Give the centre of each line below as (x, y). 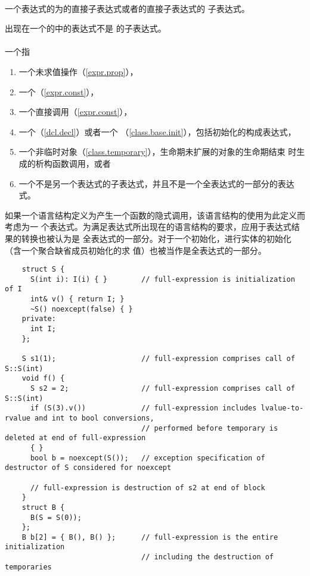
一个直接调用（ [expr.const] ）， (75, 112)
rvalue (18, 418)
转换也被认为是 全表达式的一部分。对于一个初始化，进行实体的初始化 (156, 238)
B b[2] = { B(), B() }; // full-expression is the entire (150, 537)
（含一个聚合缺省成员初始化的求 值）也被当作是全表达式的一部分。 (136, 250)
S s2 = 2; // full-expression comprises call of (162, 388)
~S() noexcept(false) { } (81, 309)
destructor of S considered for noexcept (88, 468)
